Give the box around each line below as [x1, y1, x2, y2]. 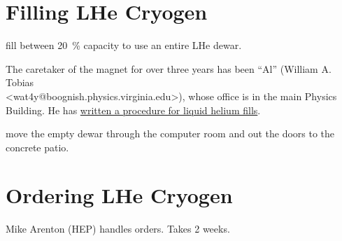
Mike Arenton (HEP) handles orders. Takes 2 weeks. [6, 221, 230, 236]
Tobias [6, 75, 34, 90]
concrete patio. [6, 139, 69, 154]
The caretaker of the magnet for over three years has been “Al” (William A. [6, 61, 332, 76]
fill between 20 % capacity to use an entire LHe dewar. [6, 38, 242, 53]
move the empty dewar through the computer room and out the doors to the [6, 126, 335, 141]
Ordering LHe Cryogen [6, 181, 233, 209]
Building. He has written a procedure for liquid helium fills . [6, 102, 261, 117]
